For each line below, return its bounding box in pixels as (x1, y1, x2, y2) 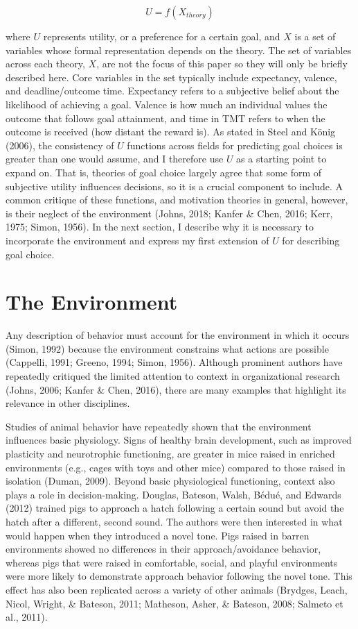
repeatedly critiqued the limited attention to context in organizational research (6, 369, 340, 383)
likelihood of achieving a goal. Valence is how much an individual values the (6, 97, 328, 111)
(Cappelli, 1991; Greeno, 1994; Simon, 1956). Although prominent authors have (6, 355, 343, 369)
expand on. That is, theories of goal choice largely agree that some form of (6, 165, 322, 179)
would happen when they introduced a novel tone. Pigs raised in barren (6, 528, 310, 542)
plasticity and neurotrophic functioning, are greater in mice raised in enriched (6, 446, 335, 460)
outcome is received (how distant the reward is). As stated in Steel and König (6, 124, 336, 139)
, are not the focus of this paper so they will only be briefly (96, 56, 348, 71)
